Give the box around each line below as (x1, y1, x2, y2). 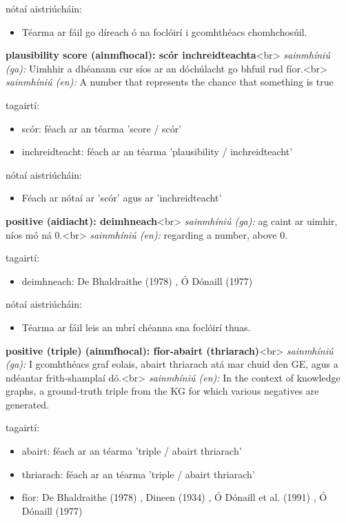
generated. (6, 397, 50, 411)
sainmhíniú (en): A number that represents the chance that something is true (6, 75, 334, 89)
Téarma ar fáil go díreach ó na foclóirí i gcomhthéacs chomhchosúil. (21, 24, 307, 39)
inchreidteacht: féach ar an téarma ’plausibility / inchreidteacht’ (21, 144, 293, 159)
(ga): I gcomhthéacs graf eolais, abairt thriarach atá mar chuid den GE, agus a (6, 357, 338, 371)
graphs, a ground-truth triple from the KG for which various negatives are (6, 384, 319, 398)
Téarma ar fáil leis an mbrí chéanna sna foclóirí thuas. (21, 319, 251, 334)
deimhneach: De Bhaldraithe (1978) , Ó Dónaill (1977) (21, 273, 253, 288)
